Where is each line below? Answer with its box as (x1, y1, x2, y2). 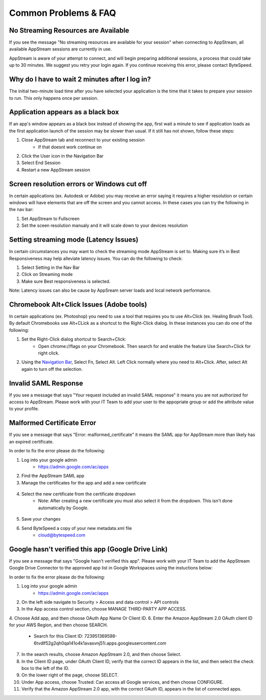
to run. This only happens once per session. (9, 95, 99, 101)
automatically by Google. (38, 505, 89, 511)
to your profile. (9, 406, 39, 412)
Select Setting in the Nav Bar (21, 264, 80, 270)
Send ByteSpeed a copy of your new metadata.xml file (21, 525, 133, 531)
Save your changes (21, 516, 61, 522)
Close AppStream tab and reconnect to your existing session (21, 137, 145, 143)
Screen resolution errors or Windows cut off (9, 179, 147, 188)
